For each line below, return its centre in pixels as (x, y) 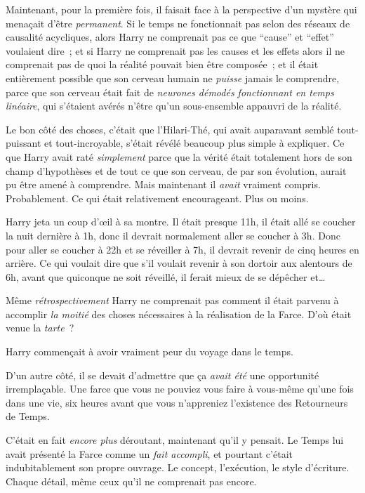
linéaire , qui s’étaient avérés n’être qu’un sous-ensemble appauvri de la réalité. (174, 106)
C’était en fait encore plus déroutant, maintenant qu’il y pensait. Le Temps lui (175, 440)
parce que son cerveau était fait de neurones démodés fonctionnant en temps (170, 92)
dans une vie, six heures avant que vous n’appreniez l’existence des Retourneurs (177, 402)
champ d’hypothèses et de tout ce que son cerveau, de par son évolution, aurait (176, 170)
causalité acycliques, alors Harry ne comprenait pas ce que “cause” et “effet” (170, 37)
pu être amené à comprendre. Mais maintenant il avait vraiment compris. (163, 184)
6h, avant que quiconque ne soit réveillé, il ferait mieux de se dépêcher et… (166, 276)
